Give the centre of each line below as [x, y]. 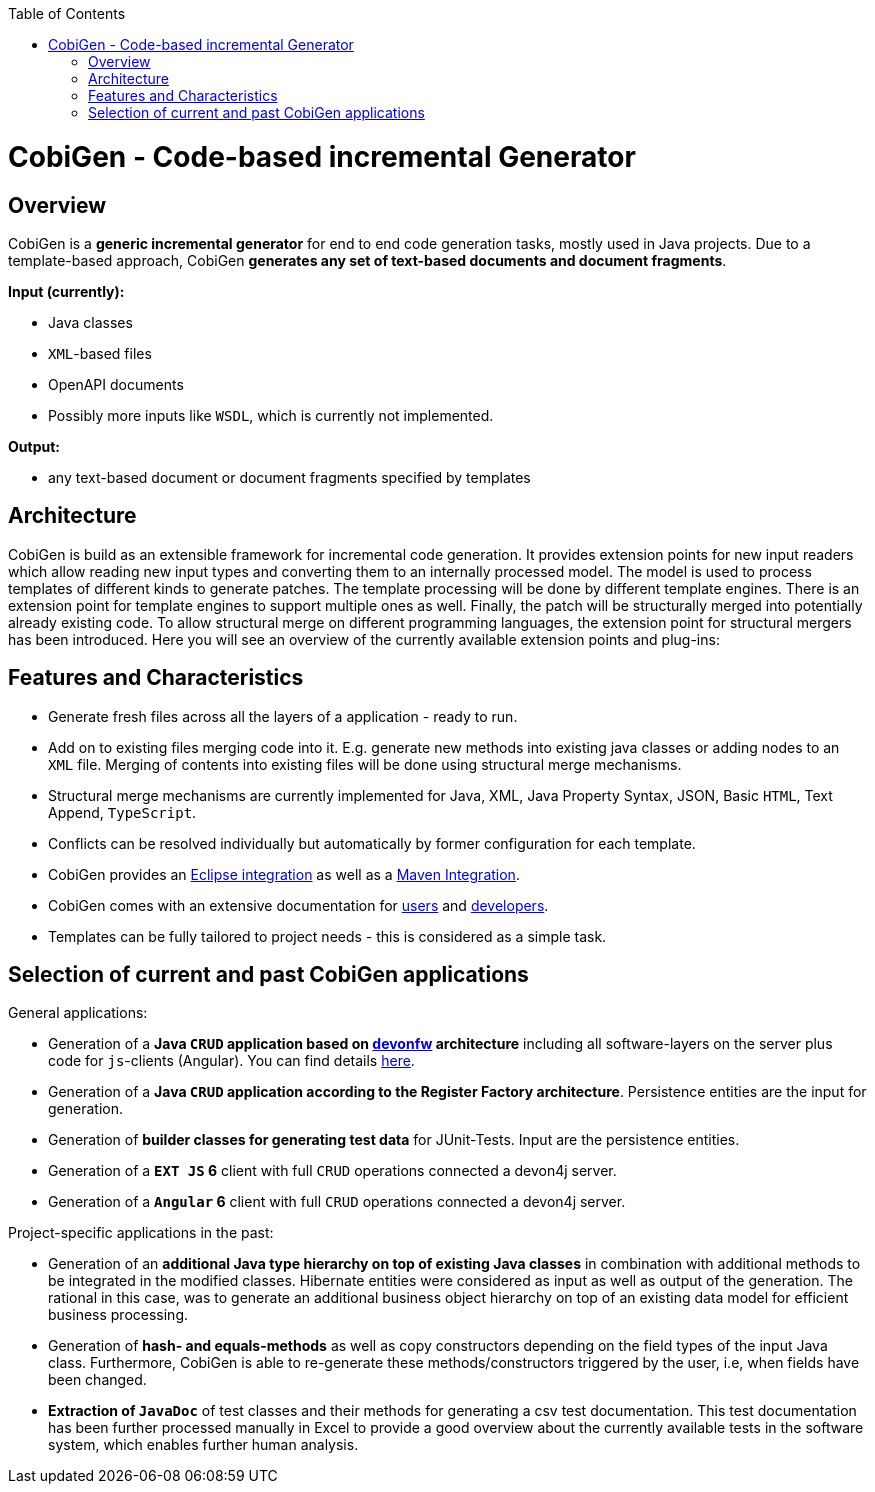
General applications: [78, 1013]
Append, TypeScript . [122, 812]
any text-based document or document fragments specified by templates [289, 477]
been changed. [97, 1380]
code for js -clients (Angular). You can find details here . [231, 1061]
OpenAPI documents [116, 384]
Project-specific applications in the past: [141, 1233]
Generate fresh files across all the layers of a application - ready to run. [283, 716]
